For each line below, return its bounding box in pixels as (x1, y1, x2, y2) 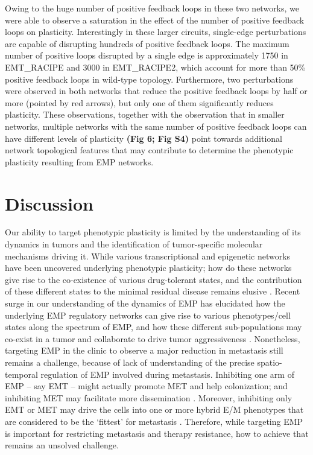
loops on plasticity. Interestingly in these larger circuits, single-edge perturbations (5, 25, 306, 38)
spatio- (257, 355, 282, 368)
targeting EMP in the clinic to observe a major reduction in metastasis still (5, 344, 283, 357)
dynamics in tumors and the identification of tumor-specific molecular (5, 238, 263, 250)
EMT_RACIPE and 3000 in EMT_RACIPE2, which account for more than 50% (5, 60, 306, 73)
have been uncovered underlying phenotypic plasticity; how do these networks (5, 261, 292, 274)
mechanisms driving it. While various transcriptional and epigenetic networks (5, 249, 291, 262)
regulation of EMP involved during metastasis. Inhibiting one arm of (40, 367, 294, 380)
